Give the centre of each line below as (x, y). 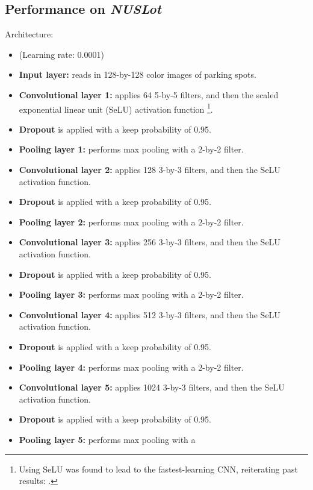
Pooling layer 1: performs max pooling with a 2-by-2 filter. (131, 149)
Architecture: (29, 34)
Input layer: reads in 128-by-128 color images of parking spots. (138, 74)
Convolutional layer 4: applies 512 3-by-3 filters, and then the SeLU (150, 314)
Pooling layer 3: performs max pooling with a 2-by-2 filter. (131, 294)
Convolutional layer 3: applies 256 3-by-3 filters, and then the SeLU (150, 242)
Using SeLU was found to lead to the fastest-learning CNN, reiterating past (158, 469)
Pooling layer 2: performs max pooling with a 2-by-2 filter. (131, 221)
